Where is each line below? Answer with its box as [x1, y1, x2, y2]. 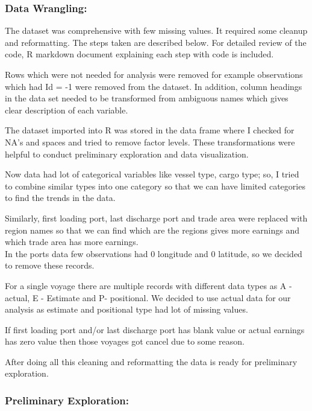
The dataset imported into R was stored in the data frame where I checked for [5, 124, 295, 136]
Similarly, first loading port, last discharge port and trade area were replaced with [5, 211, 308, 224]
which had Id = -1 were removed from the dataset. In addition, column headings [5, 80, 302, 92]
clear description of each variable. [5, 103, 128, 116]
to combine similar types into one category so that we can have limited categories [5, 179, 305, 192]
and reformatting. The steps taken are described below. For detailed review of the [5, 36, 307, 48]
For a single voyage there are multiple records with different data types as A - [5, 279, 292, 292]
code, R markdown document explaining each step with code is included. [5, 48, 274, 60]
